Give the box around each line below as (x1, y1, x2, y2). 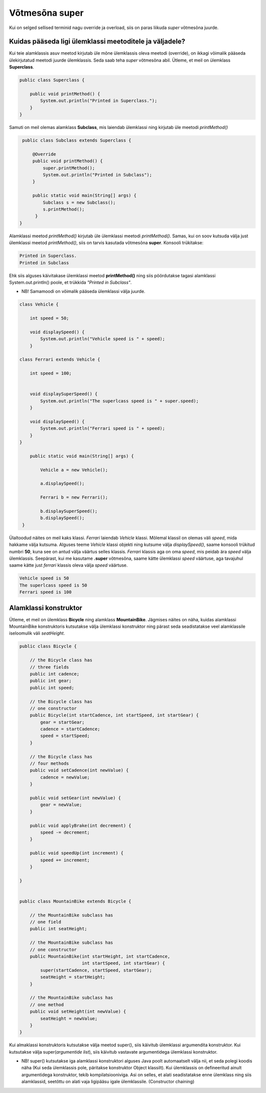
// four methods (30, 761, 69, 767)
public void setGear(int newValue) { (30, 795, 121, 801)
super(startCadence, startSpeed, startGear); (40, 967, 152, 973)
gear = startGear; (40, 719, 85, 725)
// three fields (30, 664, 69, 670)
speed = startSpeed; (40, 733, 90, 739)
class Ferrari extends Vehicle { (19, 357, 100, 362)
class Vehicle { (19, 302, 59, 307)
